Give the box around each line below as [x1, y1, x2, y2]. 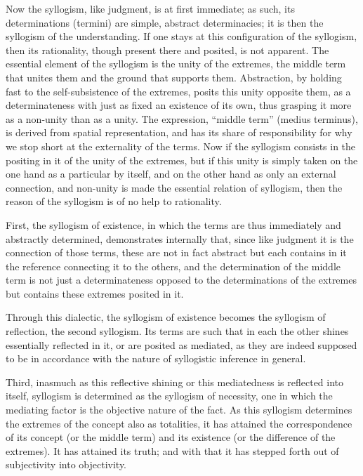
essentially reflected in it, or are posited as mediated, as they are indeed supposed [6, 337, 357, 352]
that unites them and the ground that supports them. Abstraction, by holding [6, 70, 342, 84]
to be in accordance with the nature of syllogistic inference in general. [6, 351, 306, 366]
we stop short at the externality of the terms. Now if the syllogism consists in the [6, 138, 356, 153]
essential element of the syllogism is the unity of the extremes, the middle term [6, 56, 346, 71]
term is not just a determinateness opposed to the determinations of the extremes [6, 272, 357, 287]
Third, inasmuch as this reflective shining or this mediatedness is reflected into [6, 374, 344, 389]
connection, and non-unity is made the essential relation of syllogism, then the [6, 180, 343, 194]
